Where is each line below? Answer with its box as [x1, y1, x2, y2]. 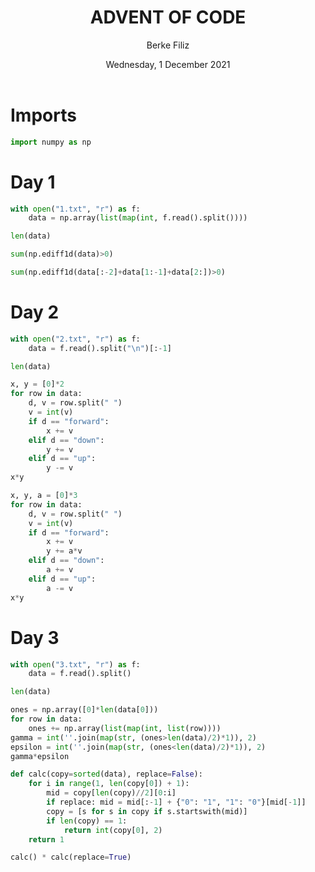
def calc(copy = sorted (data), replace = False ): [10, 769, 203, 780]
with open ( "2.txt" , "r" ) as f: [10, 334, 141, 344]
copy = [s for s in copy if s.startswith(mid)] [46, 806, 248, 816]
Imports [10, 104, 77, 126]
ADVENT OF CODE [89, 6, 247, 29]
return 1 [28, 834, 65, 845]
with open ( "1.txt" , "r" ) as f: [10, 204, 141, 214]
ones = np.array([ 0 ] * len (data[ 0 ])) [10, 705, 159, 715]
